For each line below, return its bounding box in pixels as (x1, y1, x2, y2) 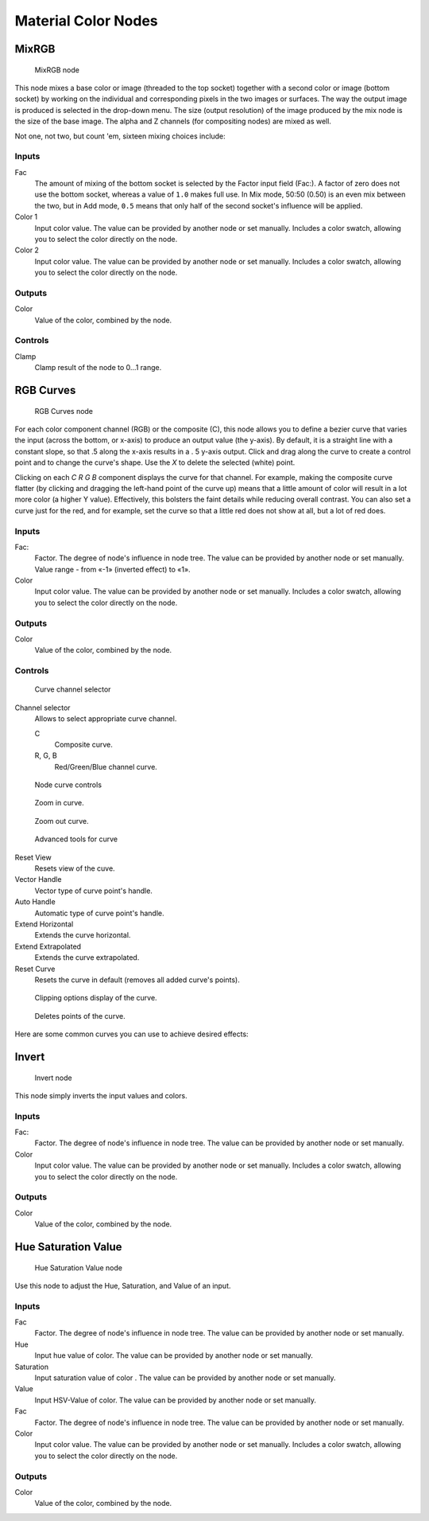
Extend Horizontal (14, 919, 74, 929)
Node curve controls (34, 780, 102, 790)
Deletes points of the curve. (34, 1011, 126, 1020)
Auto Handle (14, 897, 56, 907)
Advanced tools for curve (34, 834, 118, 844)
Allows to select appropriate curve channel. (34, 714, 177, 723)
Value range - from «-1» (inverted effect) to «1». (34, 564, 191, 574)
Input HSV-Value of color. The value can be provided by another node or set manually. (34, 1395, 317, 1405)
